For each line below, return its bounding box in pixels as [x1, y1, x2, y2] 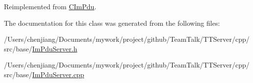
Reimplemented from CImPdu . [4, 1, 97, 11]
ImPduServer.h [32, 43, 77, 53]
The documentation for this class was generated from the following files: [4, 17, 220, 28]
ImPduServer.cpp [32, 69, 84, 79]
